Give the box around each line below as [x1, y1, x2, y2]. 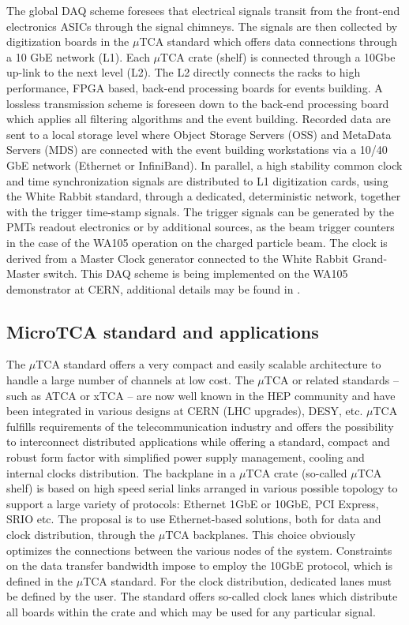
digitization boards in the [6, 33, 129, 50]
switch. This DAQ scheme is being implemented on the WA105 [43, 265, 348, 282]
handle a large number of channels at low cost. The [6, 372, 254, 388]
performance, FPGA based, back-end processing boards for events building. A [6, 79, 383, 95]
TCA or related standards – [264, 372, 399, 388]
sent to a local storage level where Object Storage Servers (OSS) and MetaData [6, 125, 392, 142]
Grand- [352, 249, 388, 266]
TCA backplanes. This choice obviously [165, 526, 356, 543]
